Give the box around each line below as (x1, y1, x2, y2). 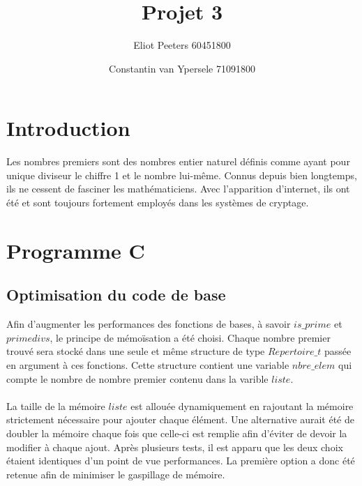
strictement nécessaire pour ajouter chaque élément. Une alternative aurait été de (6, 412, 354, 427)
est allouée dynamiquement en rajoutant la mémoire (130, 398, 354, 413)
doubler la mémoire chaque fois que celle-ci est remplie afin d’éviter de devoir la (6, 425, 347, 440)
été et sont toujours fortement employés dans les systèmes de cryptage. (6, 195, 309, 210)
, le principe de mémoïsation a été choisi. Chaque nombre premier (50, 330, 331, 344)
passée (324, 344, 352, 358)
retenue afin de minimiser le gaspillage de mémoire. (6, 466, 225, 481)
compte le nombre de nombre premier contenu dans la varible (6, 371, 269, 386)
